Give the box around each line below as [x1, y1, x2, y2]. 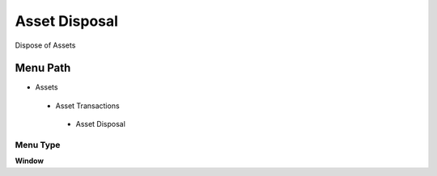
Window [15, 156, 45, 166]
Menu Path [15, 61, 71, 75]
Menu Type [15, 140, 61, 150]
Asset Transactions [55, 101, 121, 111]
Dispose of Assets [15, 40, 76, 50]
